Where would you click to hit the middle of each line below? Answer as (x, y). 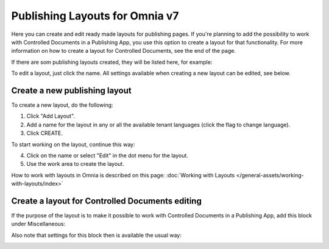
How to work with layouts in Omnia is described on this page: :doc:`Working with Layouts (123, 175)
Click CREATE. (45, 133)
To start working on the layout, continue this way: (73, 144)
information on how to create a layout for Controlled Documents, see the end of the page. (123, 51)
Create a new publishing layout (71, 90)
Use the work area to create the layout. (75, 164)
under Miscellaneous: (38, 224)
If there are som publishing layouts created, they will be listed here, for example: (112, 62)
